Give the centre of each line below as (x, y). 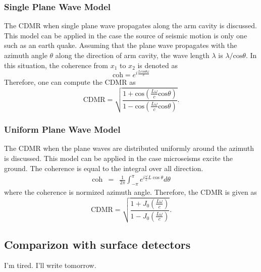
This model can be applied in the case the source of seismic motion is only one (126, 35)
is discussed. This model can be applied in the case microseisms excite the (118, 158)
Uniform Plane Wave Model (62, 129)
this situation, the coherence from (56, 65)
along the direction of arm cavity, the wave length (132, 55)
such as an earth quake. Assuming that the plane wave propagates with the (121, 45)
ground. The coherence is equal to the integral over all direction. (104, 168)
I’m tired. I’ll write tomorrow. (50, 265)
